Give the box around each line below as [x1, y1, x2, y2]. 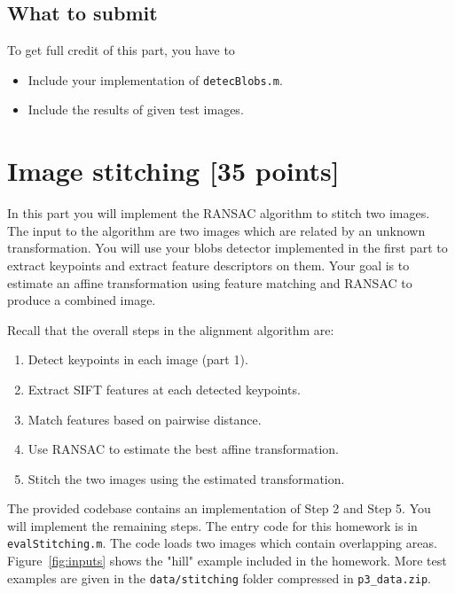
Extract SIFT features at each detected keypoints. [27, 379, 301, 398]
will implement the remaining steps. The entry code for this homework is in [7, 516, 418, 534]
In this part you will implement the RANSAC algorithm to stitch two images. [7, 204, 430, 222]
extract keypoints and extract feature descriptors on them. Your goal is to [7, 255, 410, 274]
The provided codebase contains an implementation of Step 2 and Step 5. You [7, 499, 431, 518]
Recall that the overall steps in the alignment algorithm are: [7, 320, 334, 339]
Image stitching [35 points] [7, 152, 340, 189]
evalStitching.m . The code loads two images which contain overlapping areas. [7, 534, 437, 552]
